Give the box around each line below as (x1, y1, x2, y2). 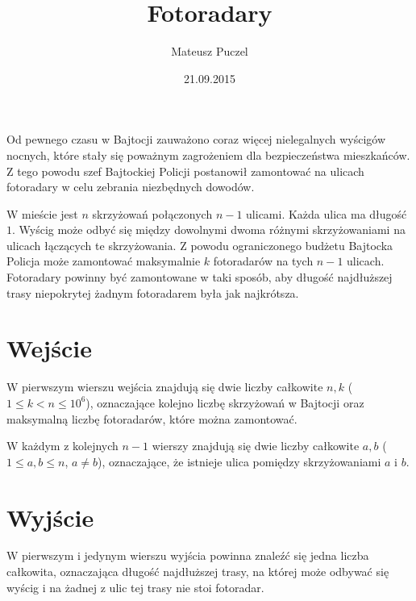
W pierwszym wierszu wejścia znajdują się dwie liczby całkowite (6, 378, 323, 395)
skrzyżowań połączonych (92, 205, 213, 222)
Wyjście (6, 500, 94, 533)
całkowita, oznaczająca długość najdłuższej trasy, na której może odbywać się (6, 563, 389, 580)
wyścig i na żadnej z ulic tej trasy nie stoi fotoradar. (6, 578, 264, 595)
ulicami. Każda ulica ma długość (246, 205, 407, 222)
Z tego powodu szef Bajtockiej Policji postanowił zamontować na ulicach (6, 162, 364, 179)
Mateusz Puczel (171, 43, 248, 60)
